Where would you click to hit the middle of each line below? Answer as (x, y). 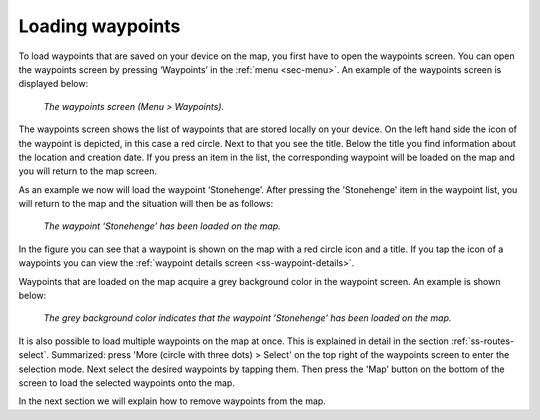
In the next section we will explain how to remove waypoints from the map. (172, 401)
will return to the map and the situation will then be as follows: (146, 204)
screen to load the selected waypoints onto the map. (126, 382)
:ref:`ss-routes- (483, 341)
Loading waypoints (99, 26)
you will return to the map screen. (87, 171)
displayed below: (53, 84)
